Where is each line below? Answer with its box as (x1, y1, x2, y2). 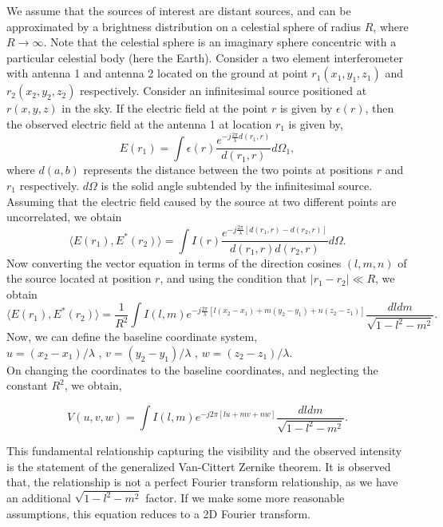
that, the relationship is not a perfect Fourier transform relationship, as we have (6, 474, 398, 490)
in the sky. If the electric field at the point (61, 100, 268, 117)
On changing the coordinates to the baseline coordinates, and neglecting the (6, 361, 378, 378)
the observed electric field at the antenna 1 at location (6, 115, 272, 132)
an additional (6, 489, 71, 506)
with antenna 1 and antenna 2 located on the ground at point (6, 65, 308, 81)
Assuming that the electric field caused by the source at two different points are (6, 192, 397, 209)
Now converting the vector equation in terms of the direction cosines (6, 254, 342, 271)
